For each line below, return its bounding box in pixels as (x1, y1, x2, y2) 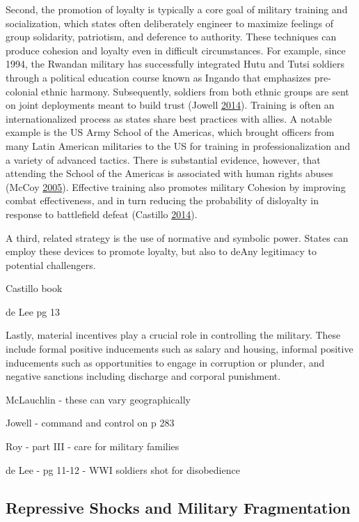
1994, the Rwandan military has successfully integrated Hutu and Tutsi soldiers (6, 56, 344, 71)
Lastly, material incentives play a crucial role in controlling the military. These (6, 328, 341, 342)
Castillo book (6, 281, 63, 295)
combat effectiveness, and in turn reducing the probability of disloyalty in (6, 193, 319, 208)
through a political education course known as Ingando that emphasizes (6, 70, 312, 84)
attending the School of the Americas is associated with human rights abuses (6, 166, 333, 181)
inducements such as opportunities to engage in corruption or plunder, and (6, 355, 325, 369)
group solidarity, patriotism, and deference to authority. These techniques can (6, 29, 337, 44)
